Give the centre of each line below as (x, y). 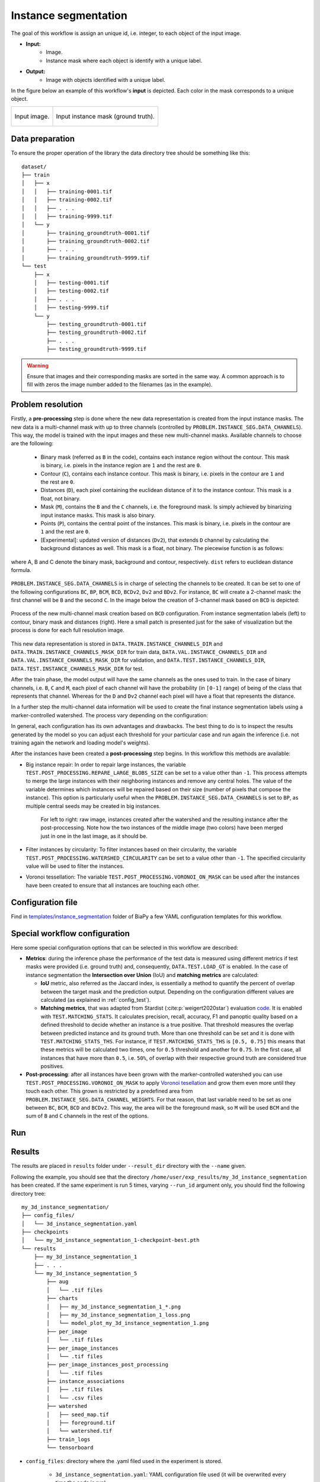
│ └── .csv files (75, 1398)
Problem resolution (47, 405)
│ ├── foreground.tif (81, 1423)
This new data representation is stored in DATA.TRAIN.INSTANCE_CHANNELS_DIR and (117, 644)
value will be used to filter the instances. (75, 866)
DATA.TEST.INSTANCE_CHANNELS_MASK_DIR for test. (78, 668)
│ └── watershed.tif (79, 1431)
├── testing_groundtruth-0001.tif (97, 324)
